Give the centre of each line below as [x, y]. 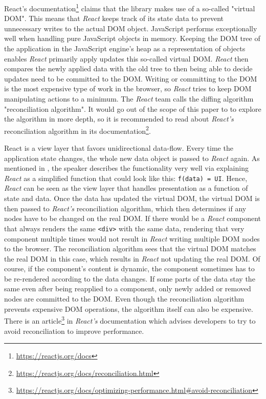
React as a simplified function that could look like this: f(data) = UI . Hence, [126, 178]
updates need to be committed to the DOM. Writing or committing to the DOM [131, 78]
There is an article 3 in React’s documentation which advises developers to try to [130, 320]
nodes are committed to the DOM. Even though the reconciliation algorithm [124, 299]
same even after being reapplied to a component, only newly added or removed [128, 288]
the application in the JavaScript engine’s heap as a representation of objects [125, 48]
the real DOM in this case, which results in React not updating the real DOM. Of [132, 258]
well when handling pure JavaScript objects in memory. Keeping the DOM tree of [132, 38]
